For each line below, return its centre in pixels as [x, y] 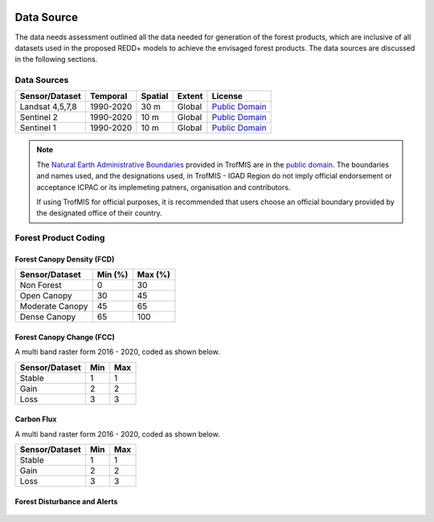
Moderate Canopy [54, 306]
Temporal [108, 97]
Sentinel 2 [39, 117]
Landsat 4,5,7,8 [49, 107]
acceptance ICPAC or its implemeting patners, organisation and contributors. [164, 187]
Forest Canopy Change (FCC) [65, 337]
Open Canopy [46, 296]
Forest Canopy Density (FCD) [65, 259]
